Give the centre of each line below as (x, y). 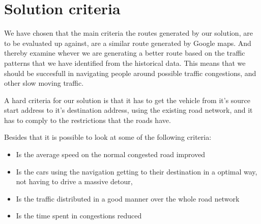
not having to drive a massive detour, (74, 181)
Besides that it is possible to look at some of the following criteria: (108, 137)
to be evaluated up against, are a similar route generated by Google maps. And (128, 43)
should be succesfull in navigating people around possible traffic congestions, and (130, 73)
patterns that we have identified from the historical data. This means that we (125, 63)
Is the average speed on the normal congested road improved (111, 154)
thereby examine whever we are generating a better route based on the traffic (125, 53)
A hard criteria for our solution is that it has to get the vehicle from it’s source (127, 100)
